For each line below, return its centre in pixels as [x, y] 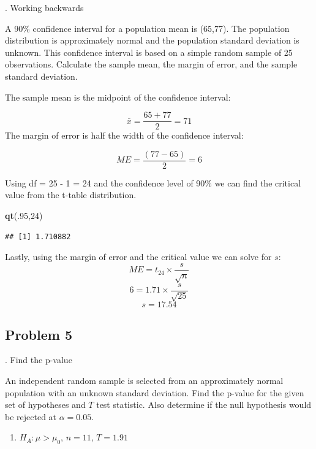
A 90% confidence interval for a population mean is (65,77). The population [147, 28]
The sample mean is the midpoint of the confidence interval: [118, 97]
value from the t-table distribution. [71, 195]
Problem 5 [39, 334]
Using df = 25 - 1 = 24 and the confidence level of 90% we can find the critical [153, 182]
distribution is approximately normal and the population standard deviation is [152, 40]
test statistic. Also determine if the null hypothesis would [204, 405]
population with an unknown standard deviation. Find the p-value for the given [155, 392]
